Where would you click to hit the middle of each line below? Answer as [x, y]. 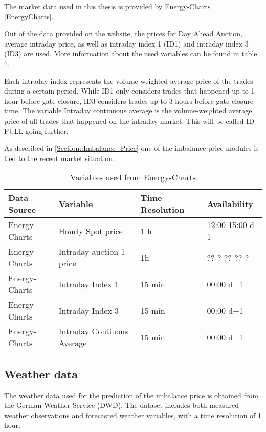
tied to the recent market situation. [59, 158]
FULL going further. [36, 131]
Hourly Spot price [91, 231]
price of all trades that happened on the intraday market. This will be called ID [129, 120]
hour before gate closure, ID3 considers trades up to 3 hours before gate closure [129, 100]
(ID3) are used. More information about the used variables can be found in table [131, 53]
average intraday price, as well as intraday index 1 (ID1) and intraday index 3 [126, 43]
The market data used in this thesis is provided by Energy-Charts [107, 6]
